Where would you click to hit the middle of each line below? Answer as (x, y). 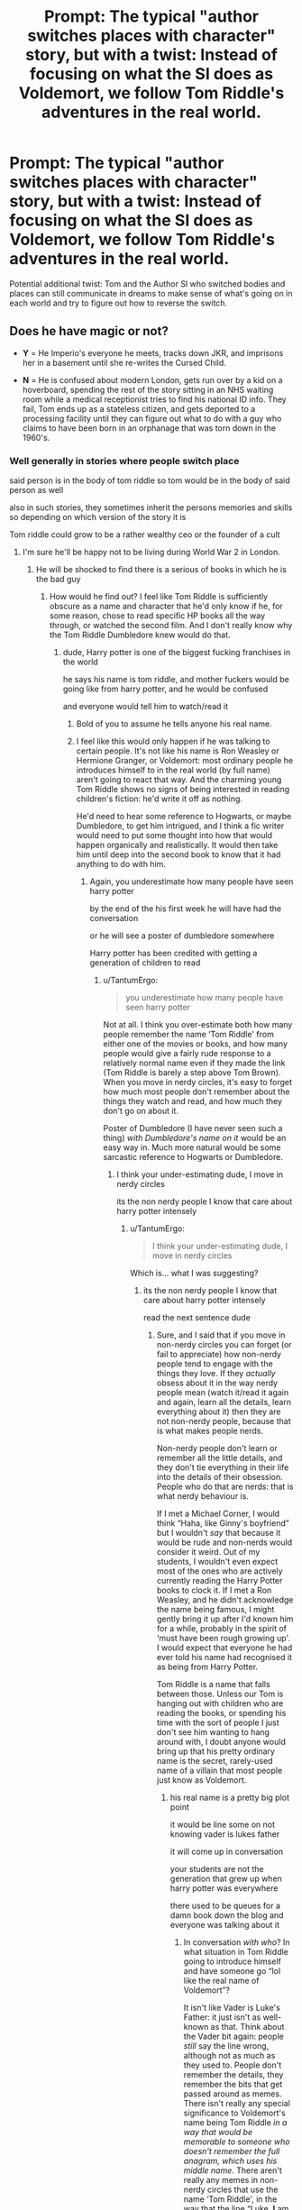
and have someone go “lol (232, 1971)
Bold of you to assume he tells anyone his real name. (174, 724)
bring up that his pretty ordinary (215, 1751)
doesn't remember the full (232, 2151)
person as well (37, 490)
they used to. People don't (233, 2065)
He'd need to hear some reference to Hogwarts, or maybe (184, 817)
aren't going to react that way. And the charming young (179, 780)
